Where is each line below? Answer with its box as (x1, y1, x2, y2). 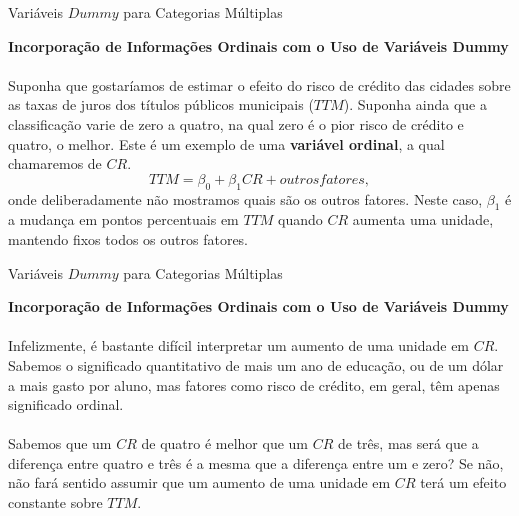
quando (278, 209, 323, 230)
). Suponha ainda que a (343, 94, 487, 115)
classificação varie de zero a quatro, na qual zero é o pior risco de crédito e (8, 113, 464, 134)
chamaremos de (8, 153, 102, 174)
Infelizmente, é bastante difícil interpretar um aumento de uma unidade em (8, 335, 470, 356)
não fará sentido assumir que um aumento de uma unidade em (8, 472, 391, 493)
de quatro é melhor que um (141, 433, 309, 454)
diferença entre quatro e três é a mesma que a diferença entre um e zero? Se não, (8, 452, 504, 473)
